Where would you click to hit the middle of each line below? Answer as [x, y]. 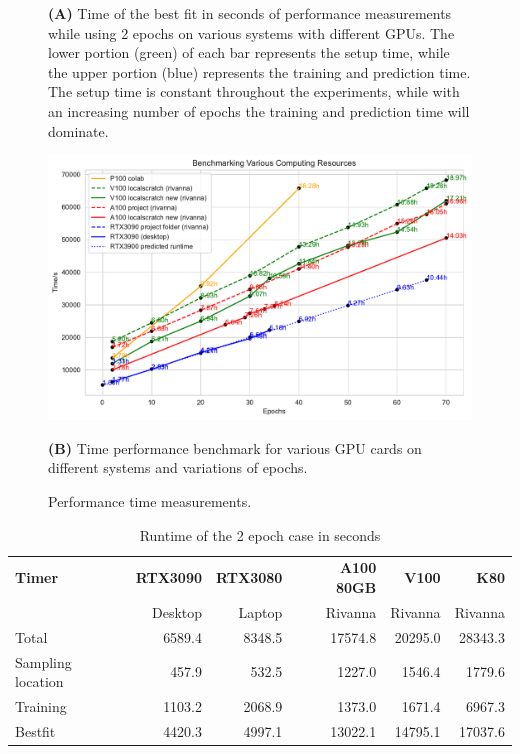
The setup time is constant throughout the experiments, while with [254, 91]
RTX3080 [249, 577]
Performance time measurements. [150, 500]
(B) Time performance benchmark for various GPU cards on [235, 447]
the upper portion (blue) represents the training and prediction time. [259, 71]
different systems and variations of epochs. [178, 467]
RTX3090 [169, 577]
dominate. [78, 130]
